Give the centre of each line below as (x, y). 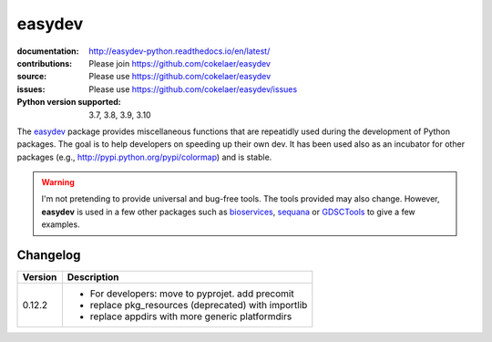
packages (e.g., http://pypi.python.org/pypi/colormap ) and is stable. (144, 157)
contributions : (45, 63)
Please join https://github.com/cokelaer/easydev (179, 63)
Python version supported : (69, 102)
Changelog (49, 255)
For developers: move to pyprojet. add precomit (192, 294)
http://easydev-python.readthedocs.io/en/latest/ (179, 51)
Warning (58, 182)
